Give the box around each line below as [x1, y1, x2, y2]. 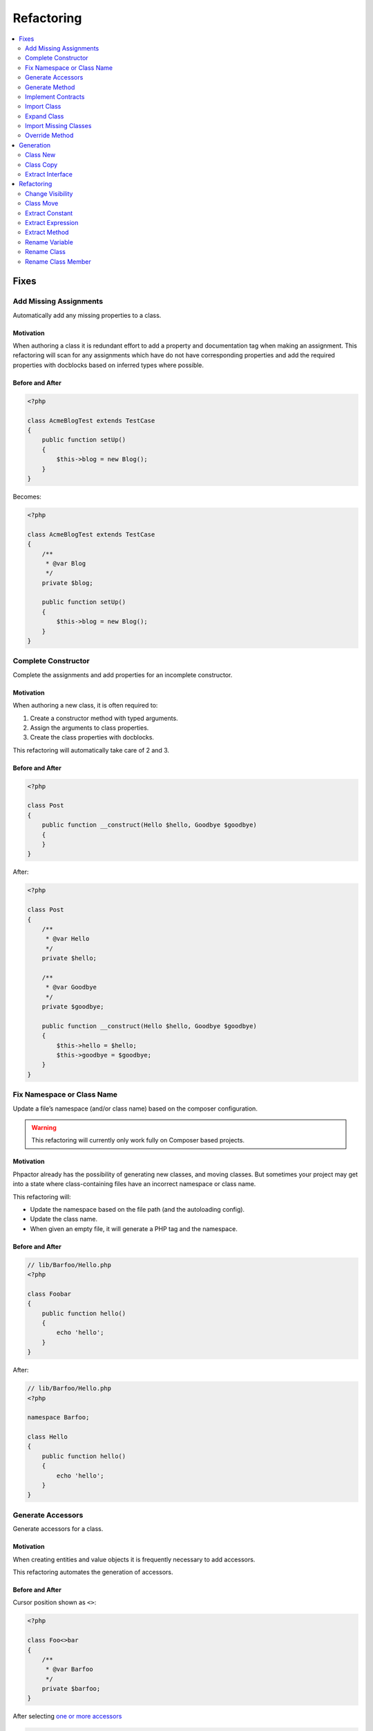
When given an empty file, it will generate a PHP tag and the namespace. [30, 1224, 238, 1232]
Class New [25, 151, 56, 159]
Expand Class [25, 111, 64, 120]
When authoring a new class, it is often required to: [12, 701, 158, 710]
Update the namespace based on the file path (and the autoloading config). [30, 1205, 245, 1213]
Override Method [25, 132, 74, 140]
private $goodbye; [41, 1003, 104, 1011]
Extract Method [25, 228, 69, 237]
